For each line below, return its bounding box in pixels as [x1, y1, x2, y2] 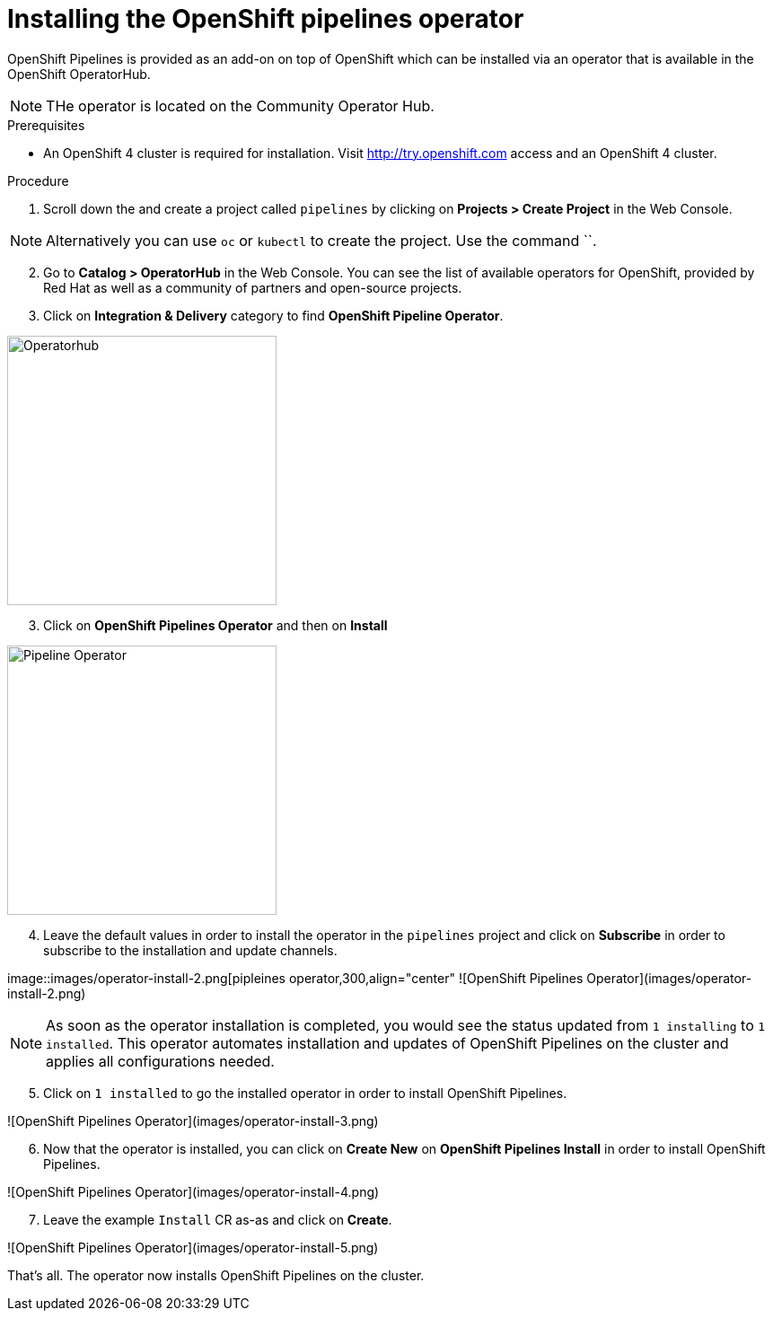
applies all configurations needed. [46, 1051, 275, 1070]
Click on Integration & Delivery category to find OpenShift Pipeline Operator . [43, 307, 504, 323]
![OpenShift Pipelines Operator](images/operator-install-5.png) [7, 1239, 379, 1255]
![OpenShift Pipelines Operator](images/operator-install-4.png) [7, 1183, 380, 1199]
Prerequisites [7, 117, 85, 133]
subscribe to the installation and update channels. [43, 942, 338, 958]
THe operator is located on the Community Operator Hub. [46, 96, 435, 115]
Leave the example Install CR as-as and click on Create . [43, 1211, 392, 1227]
